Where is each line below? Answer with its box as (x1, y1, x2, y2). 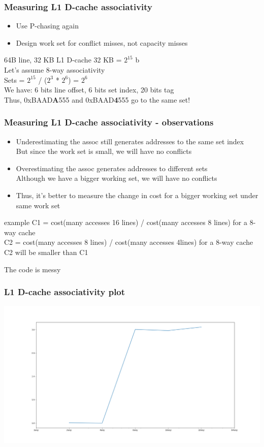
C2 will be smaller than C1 (4, 246, 88, 257)
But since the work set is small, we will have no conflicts (16, 146, 192, 156)
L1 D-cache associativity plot (4, 285, 125, 298)
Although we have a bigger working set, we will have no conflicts (16, 173, 217, 183)
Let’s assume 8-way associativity (4, 65, 105, 75)
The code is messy (4, 264, 61, 274)
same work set (16, 200, 60, 210)
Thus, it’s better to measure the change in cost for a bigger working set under (16, 189, 258, 200)
